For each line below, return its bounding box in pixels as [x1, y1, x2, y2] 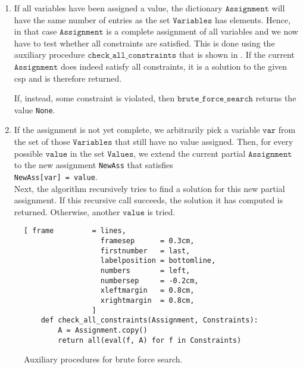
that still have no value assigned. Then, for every [115, 135, 293, 147]
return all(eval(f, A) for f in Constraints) [58, 336, 242, 345]
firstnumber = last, [100, 246, 190, 255]
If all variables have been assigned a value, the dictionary [14, 2, 223, 14]
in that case [14, 25, 57, 38]
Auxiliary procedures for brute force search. [24, 353, 183, 365]
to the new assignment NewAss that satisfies [14, 159, 173, 171]
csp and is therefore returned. [14, 72, 122, 84]
